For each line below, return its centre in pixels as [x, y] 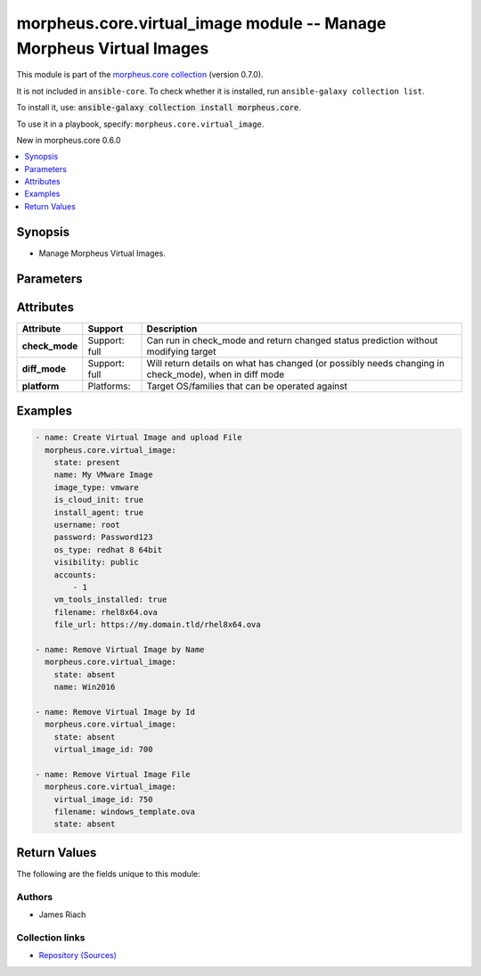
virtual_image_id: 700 [103, 750]
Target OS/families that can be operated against [247, 386]
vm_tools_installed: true [110, 600]
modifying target [181, 351]
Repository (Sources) [78, 955]
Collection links [51, 938]
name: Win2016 [85, 687]
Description [172, 328]
